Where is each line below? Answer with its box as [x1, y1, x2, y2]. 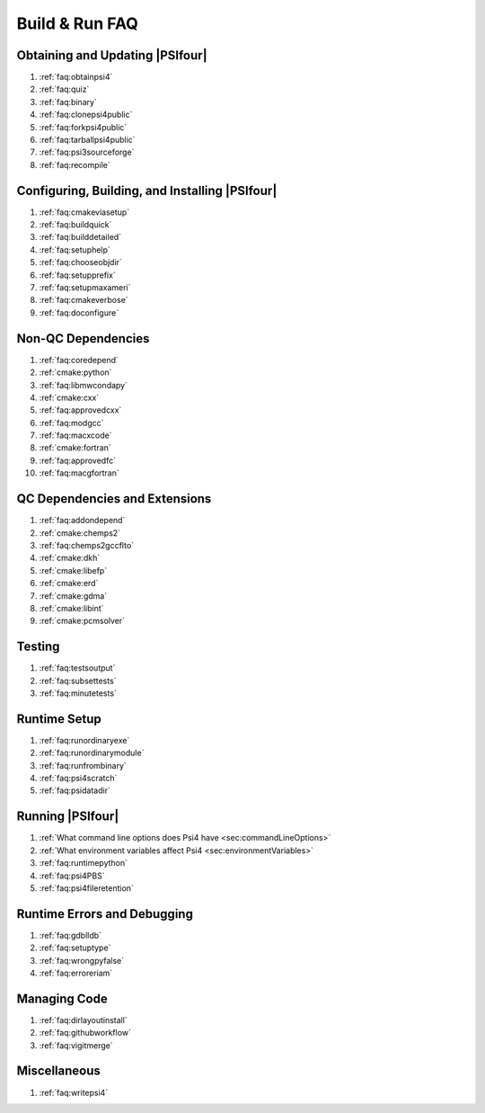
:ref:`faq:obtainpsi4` [39, 72, 113, 83]
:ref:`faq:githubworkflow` [39, 1028, 132, 1038]
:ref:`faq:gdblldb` [39, 930, 102, 940]
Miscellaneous [16, 1064, 101, 1079]
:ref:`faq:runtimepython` [39, 858, 128, 868]
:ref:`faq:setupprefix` [39, 270, 116, 280]
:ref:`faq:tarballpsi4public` [39, 135, 136, 146]
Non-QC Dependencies [16, 331, 150, 346]
